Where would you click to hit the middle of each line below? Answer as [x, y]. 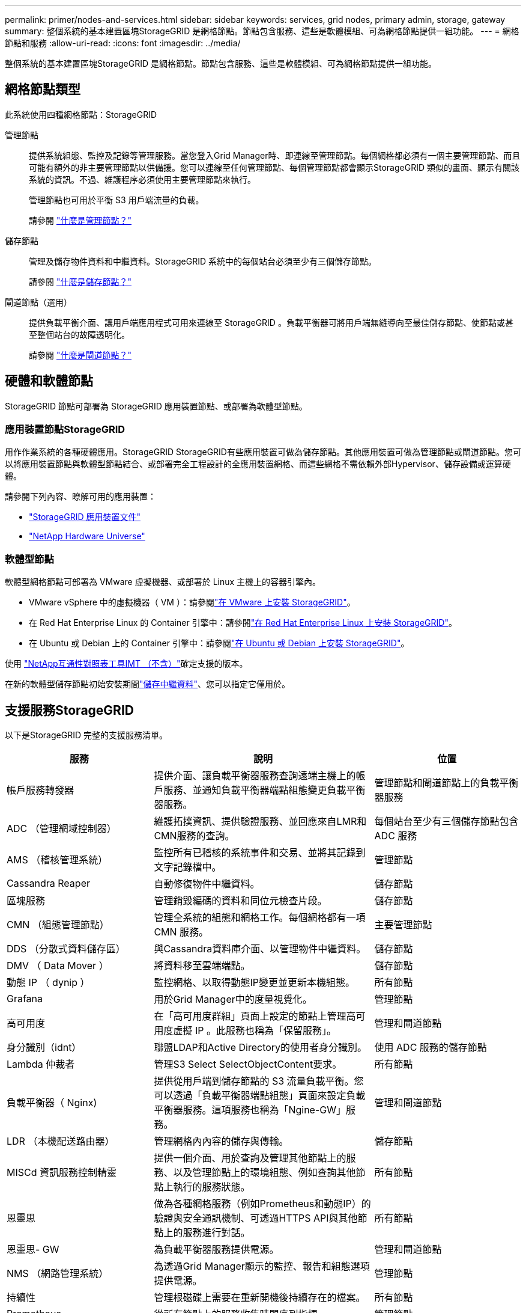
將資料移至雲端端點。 [202, 966]
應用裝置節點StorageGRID [65, 430]
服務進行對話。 [216, 1233]
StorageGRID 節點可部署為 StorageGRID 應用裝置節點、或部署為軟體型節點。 [156, 406]
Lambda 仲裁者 [41, 1064]
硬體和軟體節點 [49, 381]
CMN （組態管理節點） [58, 925]
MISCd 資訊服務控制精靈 [62, 1173]
